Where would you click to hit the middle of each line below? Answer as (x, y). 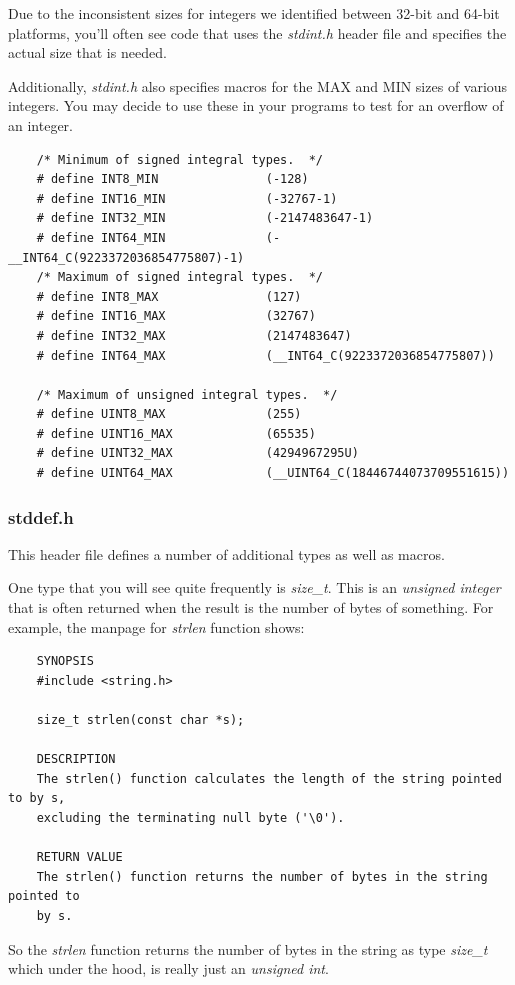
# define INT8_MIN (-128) (172, 179)
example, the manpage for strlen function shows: (156, 626)
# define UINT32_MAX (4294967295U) (197, 453)
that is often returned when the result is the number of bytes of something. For (251, 607)
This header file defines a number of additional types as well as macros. (226, 553)
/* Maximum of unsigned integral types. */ (187, 394)
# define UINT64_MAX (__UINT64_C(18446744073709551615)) (273, 473)
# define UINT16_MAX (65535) (176, 433)
